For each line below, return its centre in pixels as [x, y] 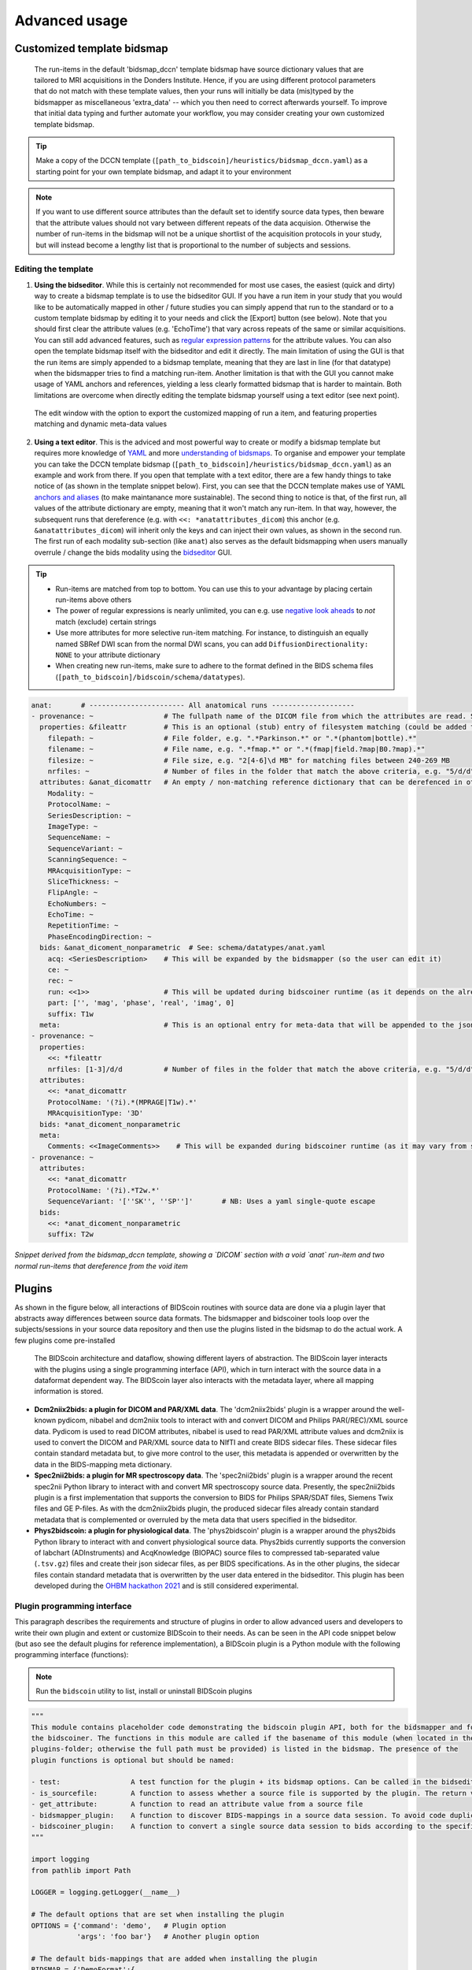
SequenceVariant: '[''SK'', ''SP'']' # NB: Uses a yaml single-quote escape [212, 1201]
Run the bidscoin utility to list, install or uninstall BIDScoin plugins [144, 1691]
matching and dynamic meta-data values [101, 424]
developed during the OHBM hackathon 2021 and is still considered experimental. [166, 1586]
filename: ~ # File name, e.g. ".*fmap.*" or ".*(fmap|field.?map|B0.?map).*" [236, 749]
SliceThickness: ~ [83, 881]
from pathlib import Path [81, 1870]
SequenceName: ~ [79, 838]
